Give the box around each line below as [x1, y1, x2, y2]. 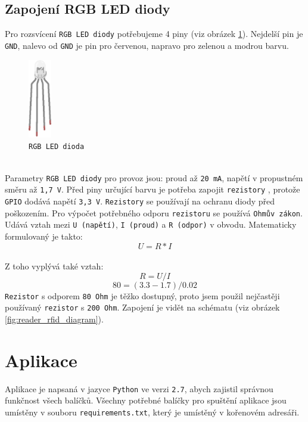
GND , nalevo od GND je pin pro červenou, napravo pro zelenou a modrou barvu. [5, 39, 289, 51]
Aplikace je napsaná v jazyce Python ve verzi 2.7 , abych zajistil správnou [5, 382, 273, 395]
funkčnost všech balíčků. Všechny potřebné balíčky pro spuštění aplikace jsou [5, 394, 287, 407]
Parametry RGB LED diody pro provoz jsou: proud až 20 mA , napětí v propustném [5, 171, 303, 184]
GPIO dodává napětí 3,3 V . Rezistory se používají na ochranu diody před [5, 195, 275, 207]
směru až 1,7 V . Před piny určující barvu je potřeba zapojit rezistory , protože [5, 183, 300, 196]
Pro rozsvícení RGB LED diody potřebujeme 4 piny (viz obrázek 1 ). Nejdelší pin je [5, 27, 303, 40]
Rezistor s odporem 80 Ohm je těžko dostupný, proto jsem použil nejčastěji [5, 289, 280, 302]
